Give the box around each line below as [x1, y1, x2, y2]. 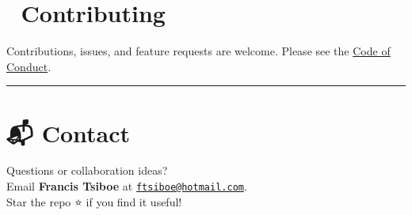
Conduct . [6, 58, 51, 74]
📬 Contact [6, 116, 130, 149]
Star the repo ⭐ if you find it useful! [6, 193, 182, 209]
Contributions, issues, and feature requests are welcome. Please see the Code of [6, 43, 391, 59]
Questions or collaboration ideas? [6, 162, 168, 179]
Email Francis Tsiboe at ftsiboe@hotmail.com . [6, 178, 247, 194]
